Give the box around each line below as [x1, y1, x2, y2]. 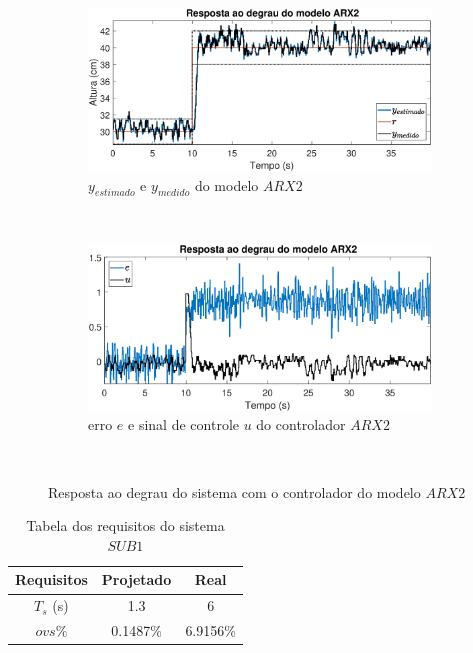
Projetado [101, 569, 172, 590]
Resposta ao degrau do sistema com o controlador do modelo [48, 481, 421, 502]
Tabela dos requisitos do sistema [26, 515, 225, 536]
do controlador [256, 414, 346, 435]
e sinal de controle [128, 414, 239, 435]
